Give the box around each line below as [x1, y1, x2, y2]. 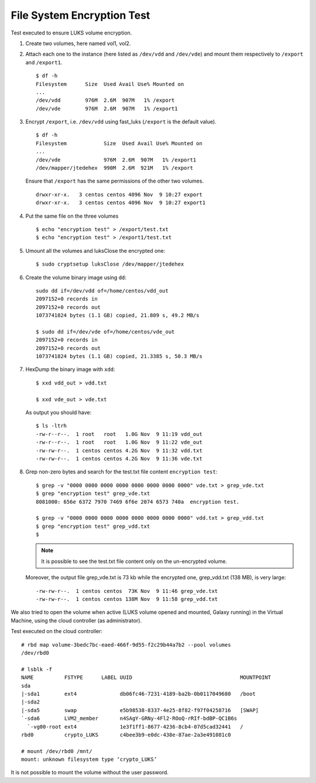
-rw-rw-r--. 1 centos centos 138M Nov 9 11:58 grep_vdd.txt [36, 596, 218, 603]
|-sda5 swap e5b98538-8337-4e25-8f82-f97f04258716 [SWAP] [21, 707, 259, 713]
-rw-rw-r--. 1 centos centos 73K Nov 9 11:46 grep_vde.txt [36, 588, 218, 594]
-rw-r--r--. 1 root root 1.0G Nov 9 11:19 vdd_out [36, 431, 203, 437]
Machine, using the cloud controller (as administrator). [11, 617, 142, 624]
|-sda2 [21, 699, 40, 705]
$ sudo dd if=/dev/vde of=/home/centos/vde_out [36, 328, 175, 335]
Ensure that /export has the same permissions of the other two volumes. [25, 177, 204, 184]
